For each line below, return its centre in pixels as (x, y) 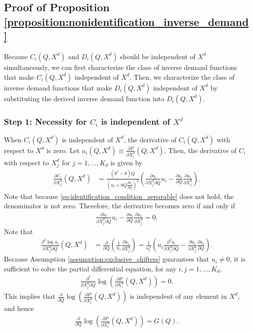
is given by (126, 162)
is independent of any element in (178, 296)
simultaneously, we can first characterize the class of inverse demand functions (121, 67)
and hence (19, 308)
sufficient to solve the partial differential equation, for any (90, 268)
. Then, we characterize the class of (182, 77)
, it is (238, 259)
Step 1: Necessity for (46, 121)
